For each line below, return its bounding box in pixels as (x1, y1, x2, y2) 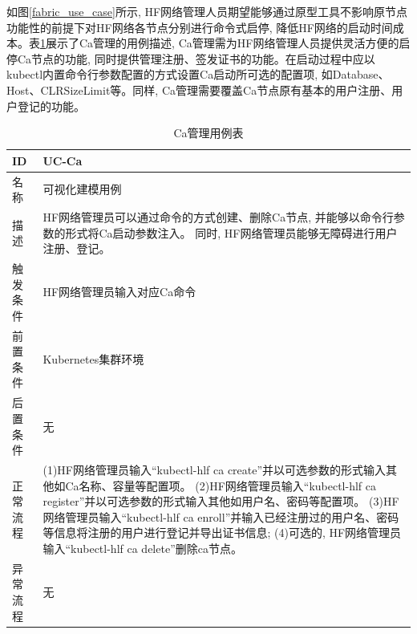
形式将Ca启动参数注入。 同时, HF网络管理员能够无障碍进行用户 (65, 224, 398, 241)
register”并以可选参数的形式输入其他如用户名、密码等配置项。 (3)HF (43, 493, 399, 510)
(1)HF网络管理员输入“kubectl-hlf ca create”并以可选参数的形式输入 (43, 461, 387, 478)
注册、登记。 (43, 240, 111, 257)
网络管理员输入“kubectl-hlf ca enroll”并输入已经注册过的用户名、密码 (43, 508, 399, 525)
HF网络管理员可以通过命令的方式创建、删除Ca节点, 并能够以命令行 (43, 209, 394, 226)
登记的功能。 (17, 97, 85, 114)
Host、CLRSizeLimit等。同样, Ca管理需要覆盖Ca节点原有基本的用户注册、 (6, 81, 392, 98)
